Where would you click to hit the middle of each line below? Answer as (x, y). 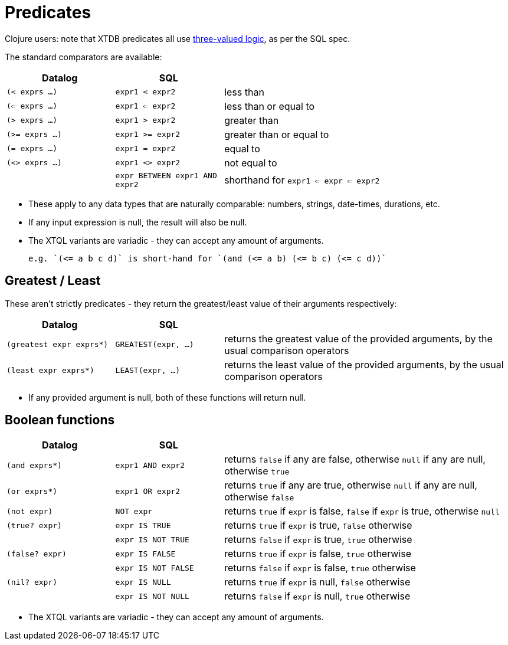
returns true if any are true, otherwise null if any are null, (351, 485)
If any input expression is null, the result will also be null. (138, 222)
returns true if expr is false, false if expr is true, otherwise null (362, 511)
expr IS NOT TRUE (152, 539)
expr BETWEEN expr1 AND (166, 175)
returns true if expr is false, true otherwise (318, 554)
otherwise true (257, 471)
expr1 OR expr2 (148, 491)
